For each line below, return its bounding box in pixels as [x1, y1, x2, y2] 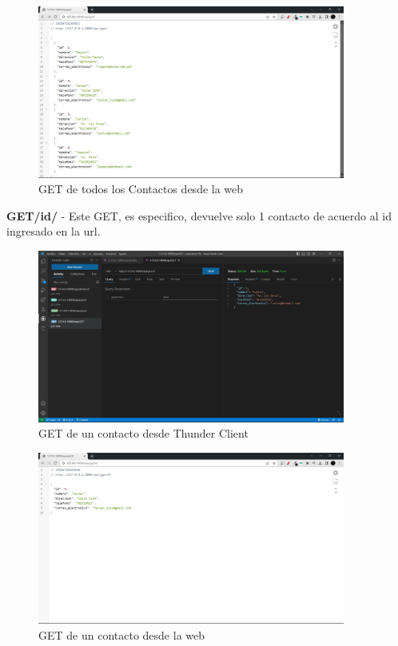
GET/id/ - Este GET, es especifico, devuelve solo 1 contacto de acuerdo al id [6, 207, 392, 224]
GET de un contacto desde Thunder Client [38, 425, 249, 442]
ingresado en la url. [6, 223, 101, 240]
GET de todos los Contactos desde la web [38, 180, 244, 197]
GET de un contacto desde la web [38, 627, 205, 644]
